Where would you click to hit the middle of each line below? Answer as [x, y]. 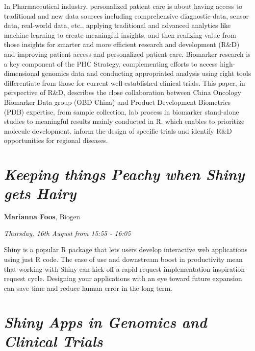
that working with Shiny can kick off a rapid [71, 269]
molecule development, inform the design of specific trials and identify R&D [118, 130]
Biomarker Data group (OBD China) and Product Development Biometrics [117, 102]
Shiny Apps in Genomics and [105, 322]
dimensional [22, 73]
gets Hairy [40, 193]
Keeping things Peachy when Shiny [124, 174]
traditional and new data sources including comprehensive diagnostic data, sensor [127, 15]
